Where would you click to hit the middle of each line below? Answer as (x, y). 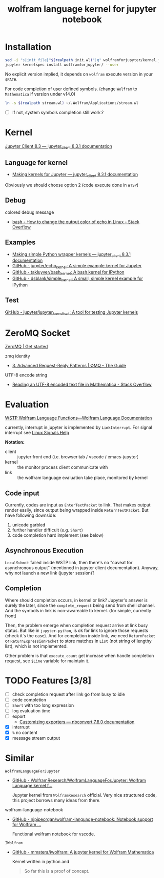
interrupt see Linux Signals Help (37, 433)
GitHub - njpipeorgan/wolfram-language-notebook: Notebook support (82, 819)
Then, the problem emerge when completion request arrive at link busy (76, 625)
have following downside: (31, 515)
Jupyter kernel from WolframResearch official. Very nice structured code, (84, 795)
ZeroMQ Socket (38, 333)
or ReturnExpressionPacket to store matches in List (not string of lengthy (79, 641)
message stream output (36, 738)
